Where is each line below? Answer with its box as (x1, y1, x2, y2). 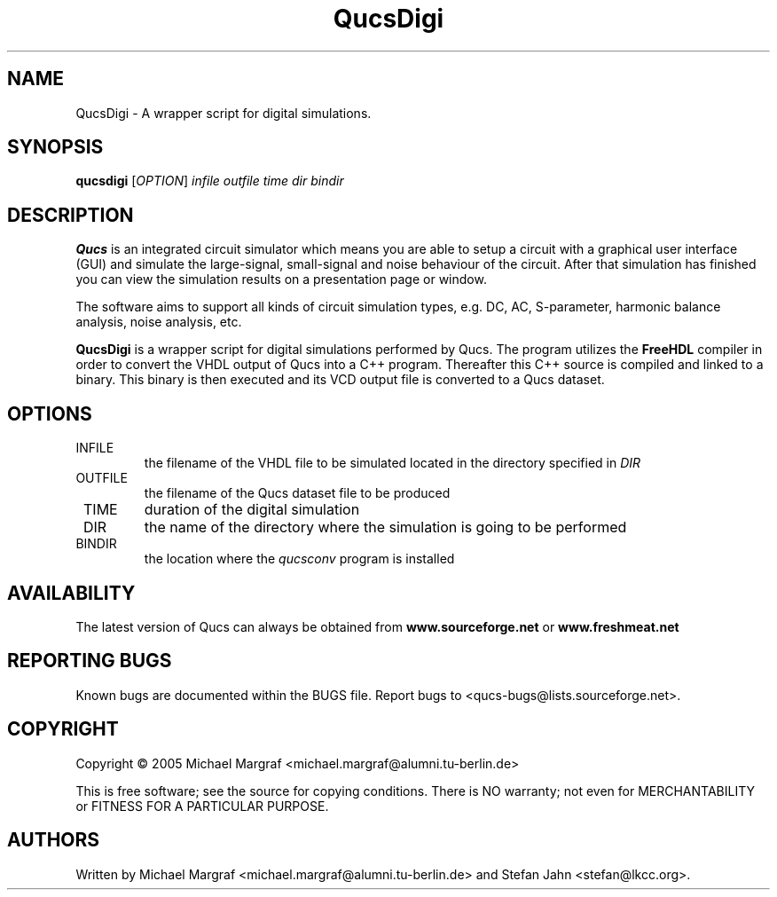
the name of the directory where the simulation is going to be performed (144, 518, 627, 537)
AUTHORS (7, 829, 100, 852)
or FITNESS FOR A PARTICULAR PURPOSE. (75, 798, 329, 814)
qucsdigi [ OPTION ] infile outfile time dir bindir (75, 173, 344, 189)
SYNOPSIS (7, 136, 104, 159)
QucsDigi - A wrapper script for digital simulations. (75, 105, 372, 121)
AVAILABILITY (7, 581, 136, 604)
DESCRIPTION (7, 203, 134, 226)
